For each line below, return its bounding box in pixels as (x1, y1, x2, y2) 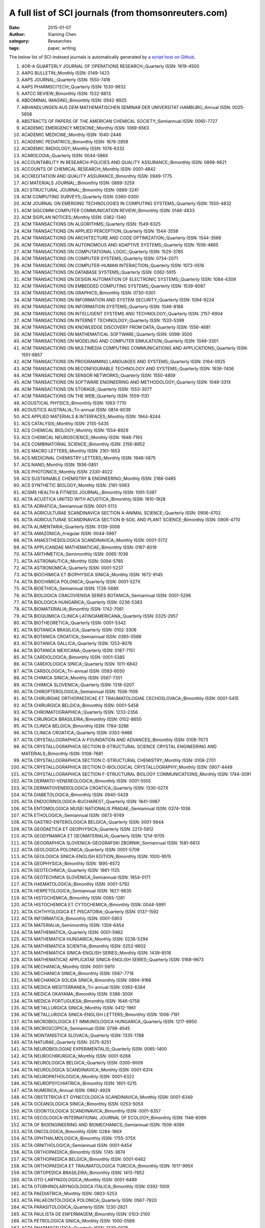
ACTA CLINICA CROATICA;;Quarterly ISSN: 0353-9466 (21, 730, 132, 736)
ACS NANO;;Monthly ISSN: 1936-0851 (21, 462, 98, 468)
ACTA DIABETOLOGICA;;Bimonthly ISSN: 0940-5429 (21, 791, 129, 798)
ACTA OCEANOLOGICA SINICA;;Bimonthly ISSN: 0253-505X (21, 1101, 144, 1107)
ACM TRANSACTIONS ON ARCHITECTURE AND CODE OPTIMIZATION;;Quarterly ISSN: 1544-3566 (21, 235, 222, 241)
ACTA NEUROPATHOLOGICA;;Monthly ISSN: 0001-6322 (21, 1073, 134, 1079)
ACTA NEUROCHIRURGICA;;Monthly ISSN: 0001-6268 (21, 1053, 131, 1059)
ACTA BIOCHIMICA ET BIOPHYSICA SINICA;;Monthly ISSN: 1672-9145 (21, 572, 163, 578)
